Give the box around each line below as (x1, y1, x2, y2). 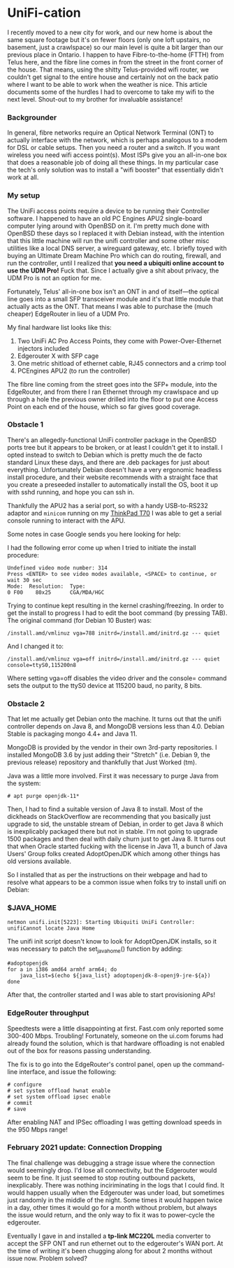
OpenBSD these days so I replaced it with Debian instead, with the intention (7, 229, 225, 237)
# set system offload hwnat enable (7, 1087, 111, 1094)
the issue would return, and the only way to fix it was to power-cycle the (7, 1211, 215, 1219)
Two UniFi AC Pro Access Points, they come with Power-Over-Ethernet (17, 336, 222, 345)
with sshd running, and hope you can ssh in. (7, 488, 135, 496)
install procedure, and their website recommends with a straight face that (7, 473, 218, 481)
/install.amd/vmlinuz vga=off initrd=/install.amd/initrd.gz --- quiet (7, 655, 220, 663)
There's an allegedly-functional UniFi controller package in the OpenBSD (7, 436, 217, 444)
